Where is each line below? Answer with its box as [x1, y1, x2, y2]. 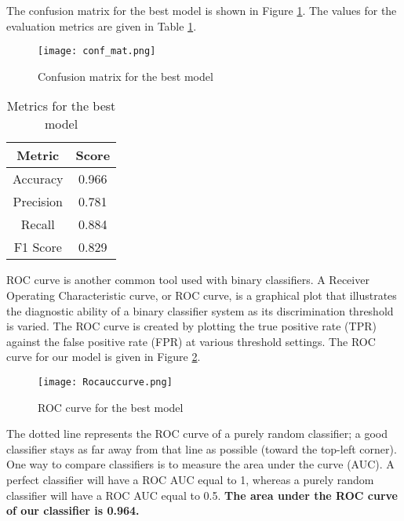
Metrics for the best [6, 97, 116, 115]
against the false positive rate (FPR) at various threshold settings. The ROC [6, 333, 376, 349]
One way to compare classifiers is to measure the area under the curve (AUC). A [6, 456, 395, 472]
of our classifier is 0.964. [6, 502, 140, 519]
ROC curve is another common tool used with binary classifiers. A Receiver [6, 271, 369, 288]
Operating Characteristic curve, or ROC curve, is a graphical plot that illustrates [6, 287, 397, 304]
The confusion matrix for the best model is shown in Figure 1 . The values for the [6, 2, 397, 18]
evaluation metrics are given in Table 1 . [6, 17, 197, 34]
